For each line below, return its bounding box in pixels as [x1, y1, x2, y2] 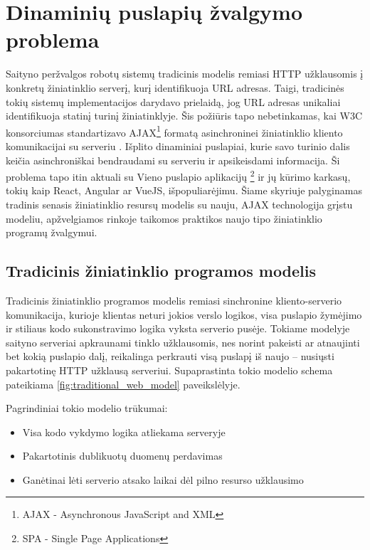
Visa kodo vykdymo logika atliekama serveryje [22, 424, 226, 439]
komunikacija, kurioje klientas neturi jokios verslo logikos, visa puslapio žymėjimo [6, 307, 362, 322]
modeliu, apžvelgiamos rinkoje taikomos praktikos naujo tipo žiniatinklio [6, 211, 322, 226]
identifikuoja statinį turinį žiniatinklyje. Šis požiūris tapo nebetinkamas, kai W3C [6, 108, 362, 123]
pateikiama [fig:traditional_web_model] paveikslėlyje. [6, 376, 240, 391]
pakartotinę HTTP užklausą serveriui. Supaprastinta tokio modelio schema [6, 362, 333, 377]
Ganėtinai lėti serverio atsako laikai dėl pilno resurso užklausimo [22, 472, 304, 487]
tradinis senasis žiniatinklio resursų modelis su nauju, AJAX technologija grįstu [6, 196, 353, 211]
